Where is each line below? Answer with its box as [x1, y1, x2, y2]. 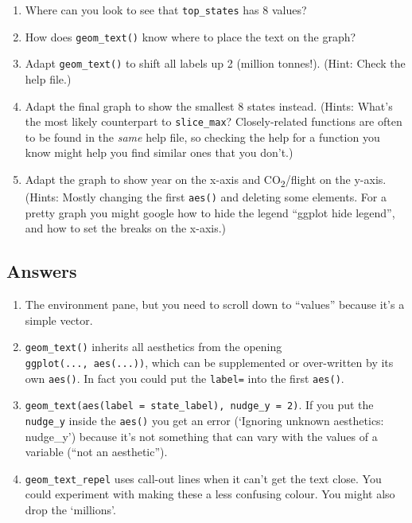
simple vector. [25, 311, 93, 328]
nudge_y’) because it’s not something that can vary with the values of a [25, 427, 378, 444]
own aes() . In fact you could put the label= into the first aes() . [25, 369, 344, 386]
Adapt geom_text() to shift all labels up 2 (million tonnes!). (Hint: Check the [25, 55, 406, 72]
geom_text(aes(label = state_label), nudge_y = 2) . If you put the [25, 396, 374, 413]
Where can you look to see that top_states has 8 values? [25, 2, 307, 18]
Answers [6, 259, 77, 283]
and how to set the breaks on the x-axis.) [25, 220, 227, 236]
